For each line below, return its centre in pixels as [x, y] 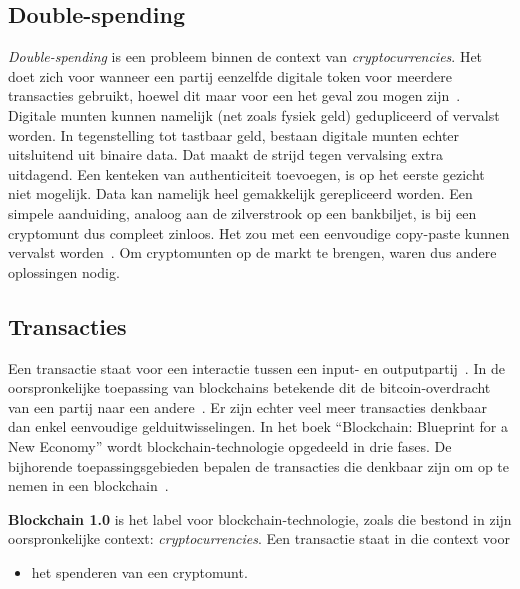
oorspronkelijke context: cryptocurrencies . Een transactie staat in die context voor [259, 538]
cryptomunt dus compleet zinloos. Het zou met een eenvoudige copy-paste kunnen [259, 232]
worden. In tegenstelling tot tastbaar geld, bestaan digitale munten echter [234, 134]
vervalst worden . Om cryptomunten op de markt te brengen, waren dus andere [252, 252]
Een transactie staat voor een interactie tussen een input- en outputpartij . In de [256, 367]
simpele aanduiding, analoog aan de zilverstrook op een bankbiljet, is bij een [242, 212]
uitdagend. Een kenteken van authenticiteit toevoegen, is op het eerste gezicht [246, 173]
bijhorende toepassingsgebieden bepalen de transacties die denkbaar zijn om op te [259, 465]
